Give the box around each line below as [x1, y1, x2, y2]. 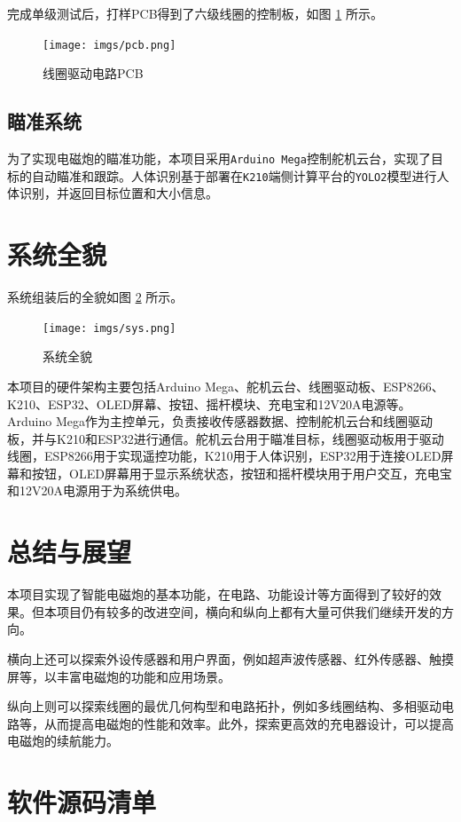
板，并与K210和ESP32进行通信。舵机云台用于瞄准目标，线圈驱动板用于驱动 [7, 429, 444, 447]
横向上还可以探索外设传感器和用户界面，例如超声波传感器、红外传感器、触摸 [7, 649, 454, 668]
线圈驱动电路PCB [43, 64, 144, 83]
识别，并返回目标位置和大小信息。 [19, 184, 218, 202]
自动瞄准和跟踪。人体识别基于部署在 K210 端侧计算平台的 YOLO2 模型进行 [31, 166, 437, 185]
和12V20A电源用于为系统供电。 [7, 481, 187, 500]
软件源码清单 [7, 784, 157, 820]
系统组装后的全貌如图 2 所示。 [7, 288, 184, 306]
